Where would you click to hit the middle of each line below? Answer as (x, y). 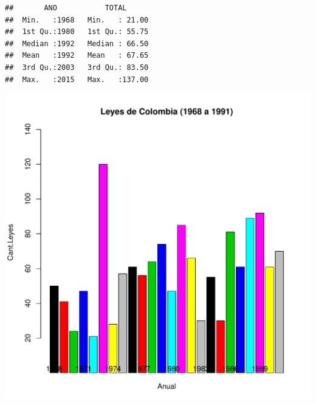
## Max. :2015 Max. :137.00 (77, 79)
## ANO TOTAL (66, 8)
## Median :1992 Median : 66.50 (77, 43)
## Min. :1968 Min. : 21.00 (77, 20)
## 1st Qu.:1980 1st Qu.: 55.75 (77, 32)
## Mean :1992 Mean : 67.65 (77, 56)
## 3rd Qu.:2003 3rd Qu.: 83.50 (77, 67)
